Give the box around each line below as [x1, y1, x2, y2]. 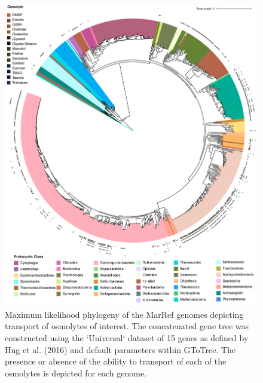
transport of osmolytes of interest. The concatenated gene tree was [5, 320, 249, 332]
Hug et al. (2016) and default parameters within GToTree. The [5, 343, 236, 356]
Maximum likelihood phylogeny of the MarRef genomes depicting [5, 308, 244, 320]
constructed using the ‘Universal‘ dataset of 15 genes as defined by [5, 332, 249, 344]
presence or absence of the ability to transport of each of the [5, 355, 227, 367]
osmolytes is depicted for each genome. [5, 366, 147, 379]
